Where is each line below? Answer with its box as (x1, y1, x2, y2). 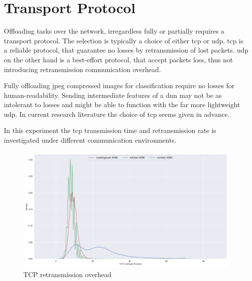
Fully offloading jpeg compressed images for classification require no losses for (4, 80, 235, 91)
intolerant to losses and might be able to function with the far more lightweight (4, 99, 240, 110)
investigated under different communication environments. (4, 135, 177, 145)
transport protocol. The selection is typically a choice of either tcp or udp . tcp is (4, 35, 244, 45)
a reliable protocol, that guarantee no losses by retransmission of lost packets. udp (4, 45, 249, 55)
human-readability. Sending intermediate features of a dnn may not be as (4, 90, 222, 100)
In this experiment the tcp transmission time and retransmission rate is (4, 125, 217, 135)
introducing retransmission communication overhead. (4, 64, 161, 74)
